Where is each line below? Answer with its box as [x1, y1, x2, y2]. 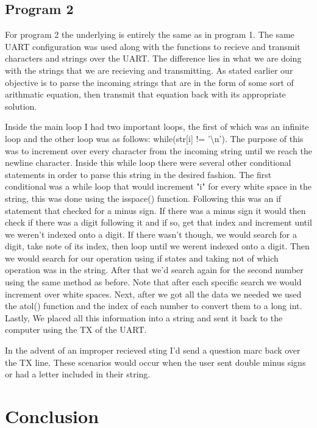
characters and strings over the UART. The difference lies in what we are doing [5, 52, 302, 65]
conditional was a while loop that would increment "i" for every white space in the [5, 180, 312, 193]
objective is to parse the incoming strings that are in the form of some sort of [5, 76, 294, 88]
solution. [5, 99, 37, 112]
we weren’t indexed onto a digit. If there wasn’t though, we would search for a [5, 227, 297, 240]
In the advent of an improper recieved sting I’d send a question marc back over [5, 344, 301, 357]
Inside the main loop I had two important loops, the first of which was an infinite [5, 120, 309, 133]
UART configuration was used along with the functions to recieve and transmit [5, 40, 301, 52]
